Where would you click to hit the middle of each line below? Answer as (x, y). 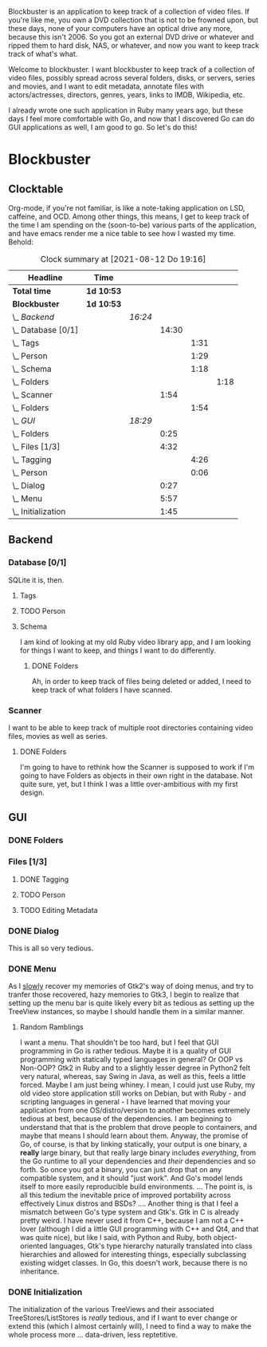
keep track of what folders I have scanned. (102, 689)
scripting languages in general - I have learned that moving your (125, 1102)
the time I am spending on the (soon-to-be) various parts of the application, (132, 225)
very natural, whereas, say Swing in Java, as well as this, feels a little (133, 1076)
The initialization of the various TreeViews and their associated (111, 1309)
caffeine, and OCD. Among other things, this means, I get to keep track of (129, 216)
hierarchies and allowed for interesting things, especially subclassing (133, 1254)
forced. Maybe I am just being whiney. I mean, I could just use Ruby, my (137, 1085)
